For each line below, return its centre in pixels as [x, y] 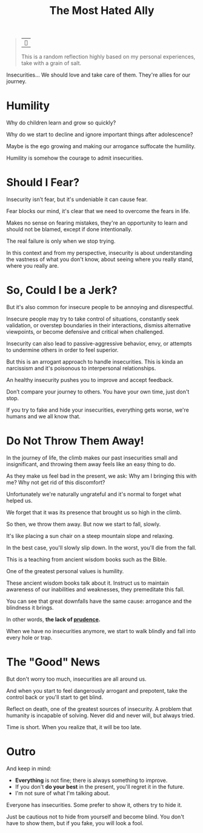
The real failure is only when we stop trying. [61, 241]
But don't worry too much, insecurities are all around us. [76, 679]
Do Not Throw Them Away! [75, 441]
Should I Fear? [43, 182]
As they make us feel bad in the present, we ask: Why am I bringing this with [101, 476]
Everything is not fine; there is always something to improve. [91, 780]
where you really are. [33, 266]
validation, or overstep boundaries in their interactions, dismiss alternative [98, 325]
